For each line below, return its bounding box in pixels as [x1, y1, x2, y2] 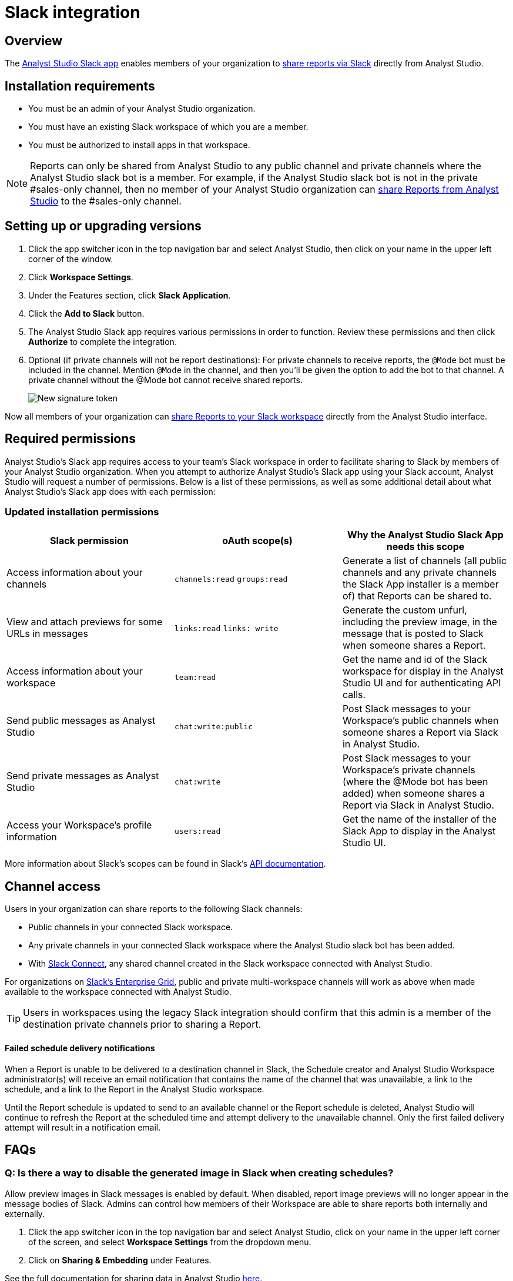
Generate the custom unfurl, [342, 604, 467, 616]
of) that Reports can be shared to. [342, 590, 492, 602]
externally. [5, 1208, 45, 1219]
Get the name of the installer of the [342, 813, 497, 826]
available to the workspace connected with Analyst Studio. [5, 987, 232, 997]
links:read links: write [174, 624, 279, 633]
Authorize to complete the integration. [28, 336, 177, 347]
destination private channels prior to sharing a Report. [23, 1018, 261, 1031]
